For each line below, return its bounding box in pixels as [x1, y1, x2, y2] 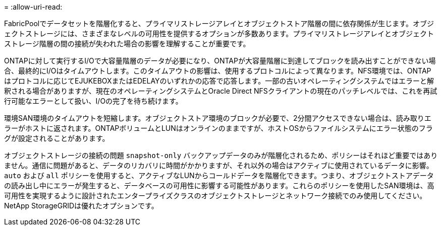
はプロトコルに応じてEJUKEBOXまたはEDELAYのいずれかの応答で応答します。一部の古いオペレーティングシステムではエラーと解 [4, 76, 434, 85]
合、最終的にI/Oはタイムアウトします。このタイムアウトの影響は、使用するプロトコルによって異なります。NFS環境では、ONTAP [4, 66, 431, 75]
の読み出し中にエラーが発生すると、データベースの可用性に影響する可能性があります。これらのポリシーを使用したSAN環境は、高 [4, 181, 434, 190]
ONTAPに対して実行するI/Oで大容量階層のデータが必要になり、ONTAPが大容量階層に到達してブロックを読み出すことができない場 [4, 56, 436, 65]
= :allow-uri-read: [4, 3, 63, 11]
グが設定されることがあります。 [4, 134, 109, 142]
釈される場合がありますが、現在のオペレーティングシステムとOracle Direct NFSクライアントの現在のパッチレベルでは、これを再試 [4, 87, 437, 95]
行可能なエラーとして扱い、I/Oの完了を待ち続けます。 [4, 97, 183, 105]
